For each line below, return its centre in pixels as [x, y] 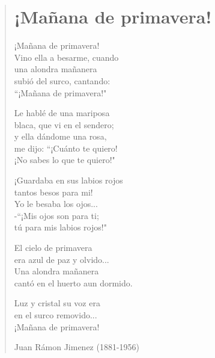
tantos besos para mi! [53, 192]
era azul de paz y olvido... [62, 259]
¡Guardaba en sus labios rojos [68, 180]
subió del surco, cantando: [62, 80]
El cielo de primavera [53, 248]
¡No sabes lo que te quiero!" [65, 160]
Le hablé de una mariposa [62, 113]
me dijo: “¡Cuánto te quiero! [66, 148]
